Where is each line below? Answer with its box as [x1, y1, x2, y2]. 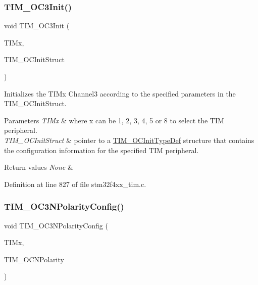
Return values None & [4, 162, 73, 172]
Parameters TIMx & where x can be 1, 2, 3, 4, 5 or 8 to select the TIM [4, 115, 224, 125]
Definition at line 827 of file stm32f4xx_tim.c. [4, 178, 146, 189]
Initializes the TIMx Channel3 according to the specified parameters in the [4, 88, 236, 99]
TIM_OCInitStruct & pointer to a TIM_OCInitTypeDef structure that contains [4, 134, 254, 145]
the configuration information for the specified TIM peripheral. [4, 145, 199, 155]
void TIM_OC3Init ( [4, 20, 70, 31]
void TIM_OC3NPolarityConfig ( [4, 220, 108, 230]
